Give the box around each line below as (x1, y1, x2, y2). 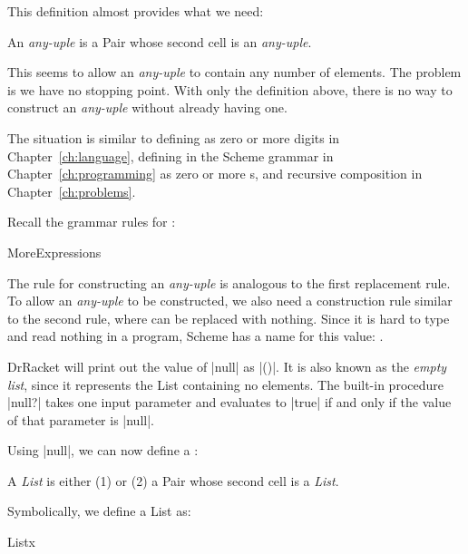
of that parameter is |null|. (7, 410, 154, 429)
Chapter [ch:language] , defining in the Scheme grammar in (7, 146, 334, 165)
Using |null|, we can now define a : (7, 441, 199, 460)
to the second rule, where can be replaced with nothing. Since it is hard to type (7, 308, 450, 327)
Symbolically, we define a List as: (7, 501, 191, 520)
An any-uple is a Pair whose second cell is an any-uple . (7, 32, 312, 51)
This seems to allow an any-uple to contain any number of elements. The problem (7, 63, 462, 82)
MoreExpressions (7, 242, 102, 261)
